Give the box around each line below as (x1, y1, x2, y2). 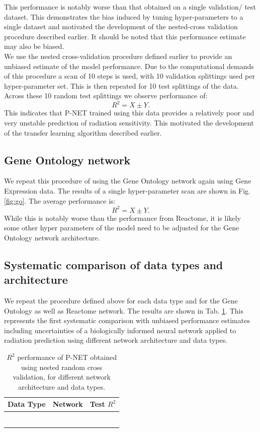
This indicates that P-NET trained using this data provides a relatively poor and (4, 107, 254, 118)
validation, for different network (13, 372, 111, 382)
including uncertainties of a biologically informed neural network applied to (4, 325, 236, 335)
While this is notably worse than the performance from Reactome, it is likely (4, 212, 241, 223)
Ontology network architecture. (4, 232, 100, 242)
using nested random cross (21, 361, 103, 372)
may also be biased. (4, 41, 64, 51)
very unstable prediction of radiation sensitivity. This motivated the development (4, 117, 254, 128)
